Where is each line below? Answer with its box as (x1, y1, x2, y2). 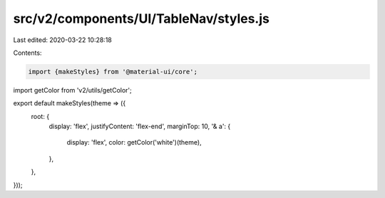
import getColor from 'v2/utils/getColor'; (13, 85, 132, 94)
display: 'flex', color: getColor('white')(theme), (66, 138, 202, 147)
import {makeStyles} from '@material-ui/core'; (28, 68, 197, 75)
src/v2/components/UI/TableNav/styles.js (13, 11, 270, 26)
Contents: (13, 48, 42, 57)
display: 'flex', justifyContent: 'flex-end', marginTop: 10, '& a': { (48, 122, 231, 131)
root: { (31, 112, 50, 120)
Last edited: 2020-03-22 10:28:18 (13, 36, 112, 44)
